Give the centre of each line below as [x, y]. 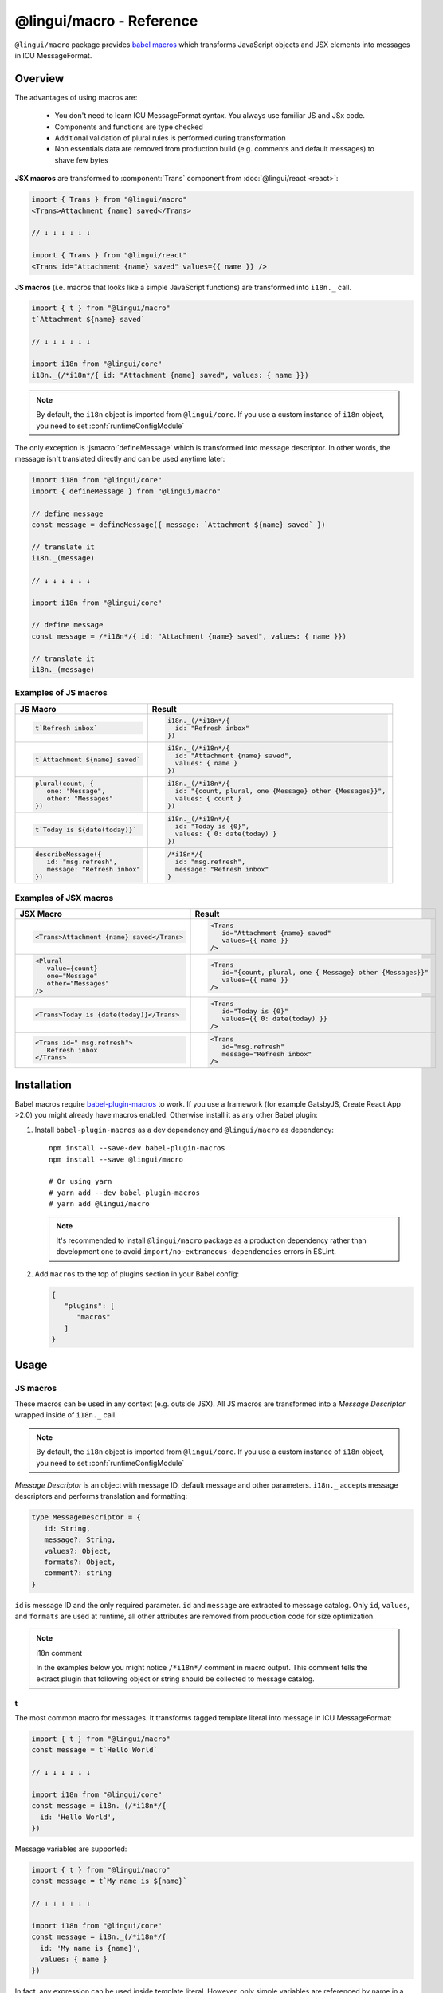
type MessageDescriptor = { [86, 1517]
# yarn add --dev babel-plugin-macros [125, 1193]
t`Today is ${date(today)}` [86, 830]
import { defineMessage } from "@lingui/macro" [126, 491]
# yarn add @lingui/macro [100, 1204]
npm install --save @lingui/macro [116, 1159]
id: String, [67, 1528]
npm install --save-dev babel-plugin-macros [137, 1148]
